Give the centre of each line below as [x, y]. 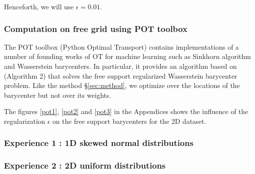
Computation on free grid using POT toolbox [96, 28]
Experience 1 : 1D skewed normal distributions [99, 143]
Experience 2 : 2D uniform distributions [85, 165]
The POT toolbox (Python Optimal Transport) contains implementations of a [122, 46]
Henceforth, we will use [39, 6]
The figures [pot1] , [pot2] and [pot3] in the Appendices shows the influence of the [126, 111]
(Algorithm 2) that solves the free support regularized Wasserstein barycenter [121, 75]
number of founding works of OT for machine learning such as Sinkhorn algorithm [127, 56]
